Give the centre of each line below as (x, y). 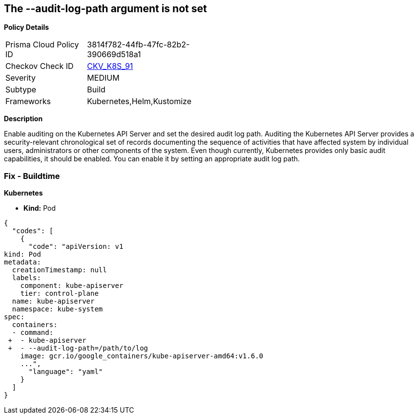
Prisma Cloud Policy (42, 45)
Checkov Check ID (40, 66)
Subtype (21, 90)
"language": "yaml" (66, 372)
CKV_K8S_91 (110, 66)
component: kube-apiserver (72, 286)
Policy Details (27, 27)
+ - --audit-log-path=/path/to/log (78, 348)
